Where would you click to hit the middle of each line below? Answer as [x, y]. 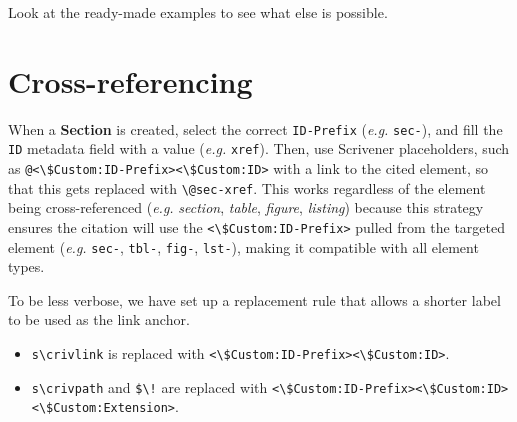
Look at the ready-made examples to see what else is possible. [198, 12]
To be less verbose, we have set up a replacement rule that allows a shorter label [254, 299]
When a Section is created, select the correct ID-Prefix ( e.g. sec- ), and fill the [255, 128]
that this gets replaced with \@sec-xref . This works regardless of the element [247, 187]
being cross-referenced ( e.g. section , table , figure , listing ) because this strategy [246, 207]
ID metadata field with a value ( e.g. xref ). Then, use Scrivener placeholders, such [259, 148]
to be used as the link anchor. [99, 319]
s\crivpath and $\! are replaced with [149, 386]
